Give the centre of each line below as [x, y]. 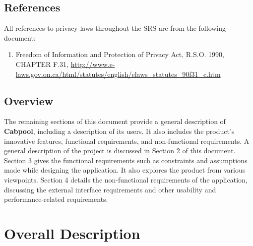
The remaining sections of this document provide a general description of [115, 121]
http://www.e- [93, 64]
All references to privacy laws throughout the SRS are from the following [115, 28]
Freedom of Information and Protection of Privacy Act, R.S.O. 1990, [120, 54]
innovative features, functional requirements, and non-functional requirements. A [127, 141]
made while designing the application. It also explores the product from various [125, 170]
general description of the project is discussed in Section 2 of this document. [120, 151]
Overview [29, 100]
